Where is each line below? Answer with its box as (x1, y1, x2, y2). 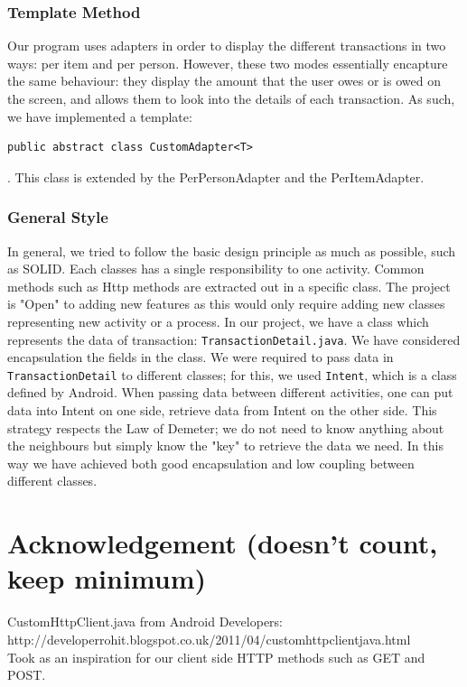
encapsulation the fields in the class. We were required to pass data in (7, 348, 394, 367)
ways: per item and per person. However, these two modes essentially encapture (7, 53, 448, 72)
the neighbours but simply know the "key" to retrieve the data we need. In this (7, 436, 444, 455)
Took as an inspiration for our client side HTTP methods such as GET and (7, 647, 425, 666)
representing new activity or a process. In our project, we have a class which (7, 311, 429, 330)
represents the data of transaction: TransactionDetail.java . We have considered (7, 330, 461, 348)
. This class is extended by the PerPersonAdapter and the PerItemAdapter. (7, 167, 425, 186)
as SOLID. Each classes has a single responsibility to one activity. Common (7, 259, 425, 278)
